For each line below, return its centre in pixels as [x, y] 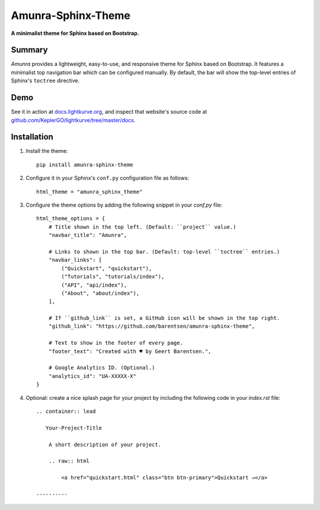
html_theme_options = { [71, 219]
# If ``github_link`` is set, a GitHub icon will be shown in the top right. [164, 318]
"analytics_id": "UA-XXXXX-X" [92, 376]
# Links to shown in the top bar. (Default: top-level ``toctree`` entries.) [164, 251]
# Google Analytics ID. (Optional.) [102, 368]
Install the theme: [47, 151]
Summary [29, 50]
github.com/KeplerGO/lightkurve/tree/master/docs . [73, 120]
